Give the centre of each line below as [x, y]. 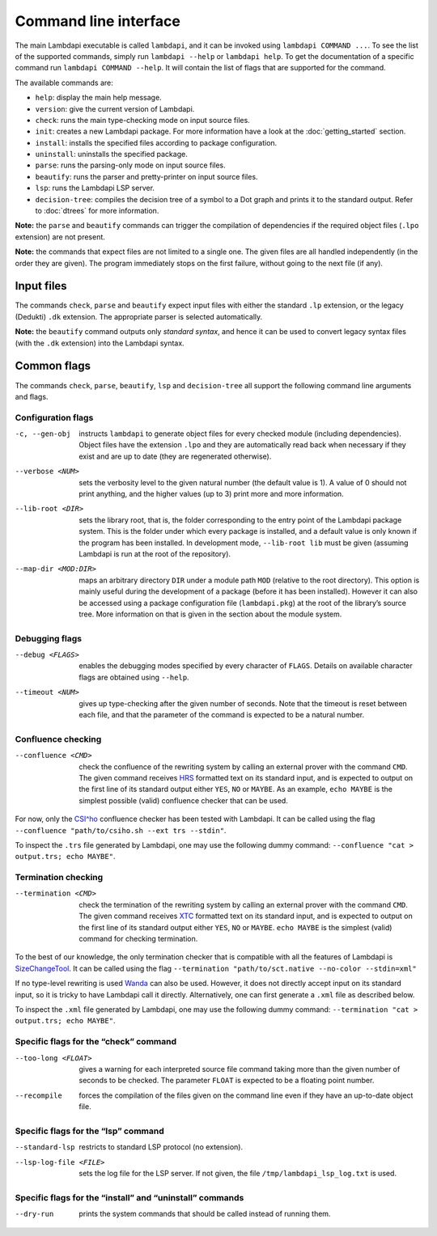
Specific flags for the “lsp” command [90, 1131]
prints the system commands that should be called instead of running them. [205, 1214]
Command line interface [98, 21]
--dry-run [34, 1214]
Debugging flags [49, 638]
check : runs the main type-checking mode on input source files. [142, 120]
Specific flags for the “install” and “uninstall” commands [129, 1197]
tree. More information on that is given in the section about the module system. [210, 614]
